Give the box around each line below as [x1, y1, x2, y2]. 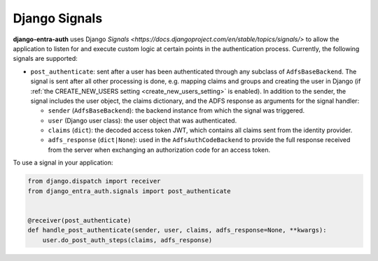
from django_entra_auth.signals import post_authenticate [27, 187, 231, 195]
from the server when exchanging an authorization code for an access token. [48, 146, 271, 154]
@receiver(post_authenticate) [27, 216, 132, 224]
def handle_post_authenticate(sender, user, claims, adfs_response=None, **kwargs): [27, 226, 327, 234]
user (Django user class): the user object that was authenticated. [48, 116, 237, 125]
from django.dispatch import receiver [27, 177, 161, 185]
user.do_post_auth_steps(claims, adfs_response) [42, 236, 213, 244]
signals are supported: [13, 55, 78, 63]
